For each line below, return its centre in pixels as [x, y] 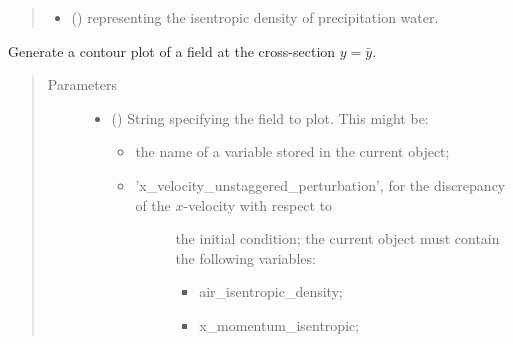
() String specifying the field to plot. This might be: [270, 117]
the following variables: [245, 257]
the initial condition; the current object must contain [337, 238]
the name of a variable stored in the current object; [292, 151]
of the [153, 204]
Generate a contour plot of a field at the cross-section [172, 50]
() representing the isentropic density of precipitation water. [255, 17]
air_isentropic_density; [271, 291]
